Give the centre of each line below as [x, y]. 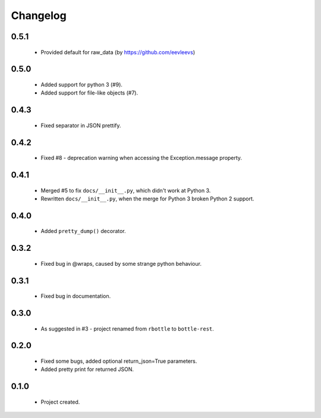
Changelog [39, 15]
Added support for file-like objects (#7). [89, 93]
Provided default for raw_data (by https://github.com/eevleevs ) [118, 52]
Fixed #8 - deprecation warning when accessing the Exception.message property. [141, 158]
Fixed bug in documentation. [76, 296]
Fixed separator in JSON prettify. [81, 125]
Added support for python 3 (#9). [82, 84]
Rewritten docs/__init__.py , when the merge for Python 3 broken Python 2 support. [147, 199]
